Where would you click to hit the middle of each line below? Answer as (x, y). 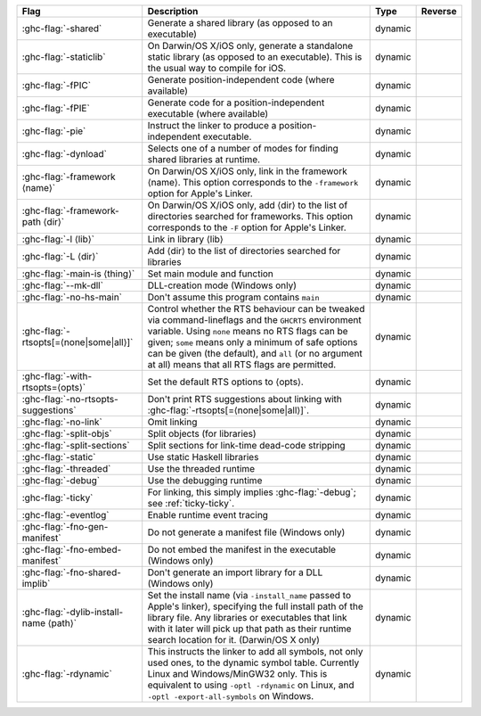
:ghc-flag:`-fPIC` (57, 85)
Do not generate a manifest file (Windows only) (246, 532)
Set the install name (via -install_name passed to (249, 595)
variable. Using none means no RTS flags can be (248, 331)
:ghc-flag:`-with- (57, 376)
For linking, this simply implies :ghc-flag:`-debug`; (252, 492)
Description (173, 11)
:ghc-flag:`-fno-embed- (72, 550)
